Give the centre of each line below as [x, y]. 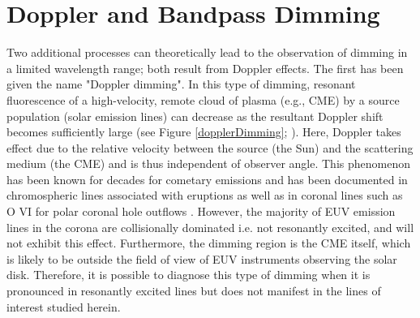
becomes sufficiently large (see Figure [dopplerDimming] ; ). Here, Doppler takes [204, 132]
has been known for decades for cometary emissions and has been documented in [207, 179]
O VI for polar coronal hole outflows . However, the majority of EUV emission [201, 211]
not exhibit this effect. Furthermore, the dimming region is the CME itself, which [209, 243]
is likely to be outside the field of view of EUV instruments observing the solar [202, 258]
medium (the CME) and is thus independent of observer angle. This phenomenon [208, 163]
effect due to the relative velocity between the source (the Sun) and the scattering [210, 147]
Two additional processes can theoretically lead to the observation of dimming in [207, 52]
